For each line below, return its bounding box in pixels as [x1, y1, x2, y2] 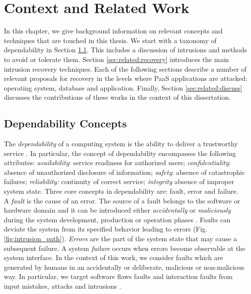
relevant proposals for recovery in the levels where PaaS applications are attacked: [4, 73, 248, 83]
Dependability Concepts [4, 116, 127, 131]
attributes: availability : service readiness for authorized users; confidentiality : [4, 157, 231, 168]
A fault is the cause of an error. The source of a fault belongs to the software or [4, 195, 240, 205]
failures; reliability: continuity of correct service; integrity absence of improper [4, 176, 234, 186]
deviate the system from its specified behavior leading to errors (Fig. [4, 224, 207, 234]
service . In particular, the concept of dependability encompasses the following [4, 148, 236, 158]
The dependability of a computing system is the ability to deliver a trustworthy [4, 139, 238, 149]
